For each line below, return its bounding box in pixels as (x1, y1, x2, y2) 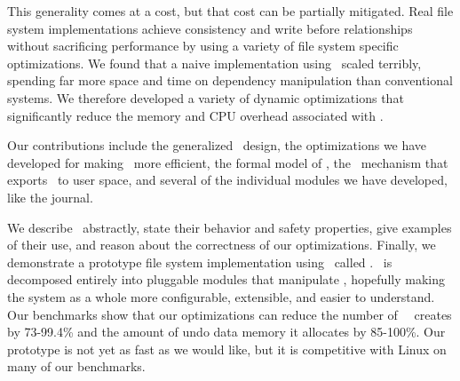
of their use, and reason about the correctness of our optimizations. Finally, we (7, 235, 436, 254)
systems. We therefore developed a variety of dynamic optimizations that (7, 88, 404, 107)
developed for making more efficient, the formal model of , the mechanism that (7, 153, 448, 171)
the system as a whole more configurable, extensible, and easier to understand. (7, 287, 435, 306)
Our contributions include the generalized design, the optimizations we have (7, 136, 427, 155)
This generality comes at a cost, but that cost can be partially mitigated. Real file (7, 2, 454, 20)
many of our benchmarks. (7, 357, 146, 376)
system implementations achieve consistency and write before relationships (7, 19, 413, 37)
